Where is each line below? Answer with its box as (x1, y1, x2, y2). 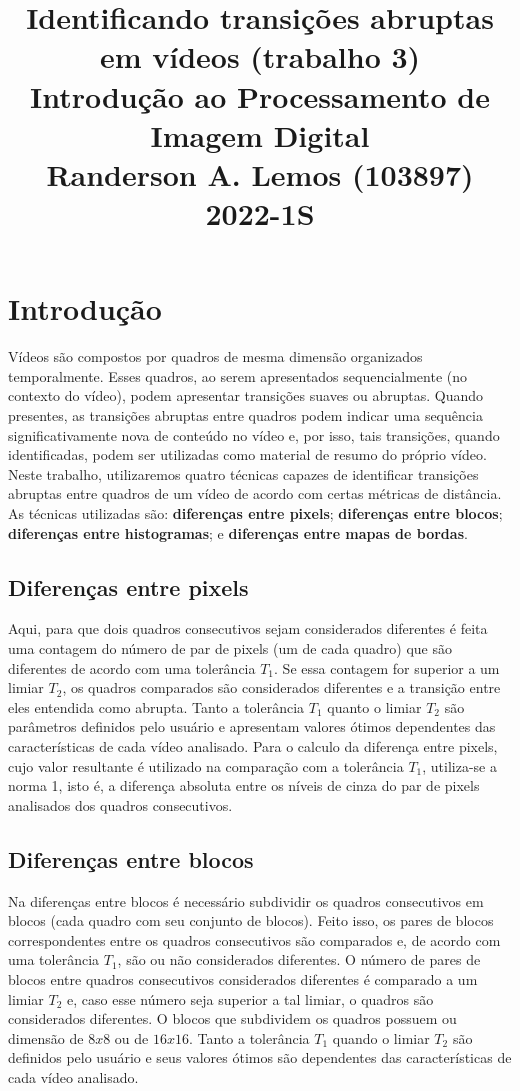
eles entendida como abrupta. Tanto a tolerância (8, 696, 305, 717)
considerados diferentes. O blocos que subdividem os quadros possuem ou (8, 1008, 457, 1029)
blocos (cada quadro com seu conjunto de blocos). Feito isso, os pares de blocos (8, 910, 494, 931)
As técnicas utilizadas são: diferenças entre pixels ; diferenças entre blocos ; (8, 503, 503, 523)
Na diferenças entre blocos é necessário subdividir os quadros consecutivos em (8, 890, 484, 911)
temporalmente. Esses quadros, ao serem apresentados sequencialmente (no (8, 365, 468, 386)
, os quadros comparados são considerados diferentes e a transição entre (62, 677, 501, 698)
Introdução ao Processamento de (29, 75, 490, 116)
